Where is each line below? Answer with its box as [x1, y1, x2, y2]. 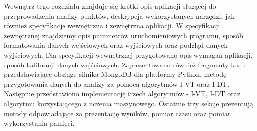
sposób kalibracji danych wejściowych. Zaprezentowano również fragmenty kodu [4, 59, 246, 69]
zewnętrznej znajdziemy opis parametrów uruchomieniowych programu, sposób [4, 30, 243, 40]
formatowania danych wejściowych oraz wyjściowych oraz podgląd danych [4, 40, 228, 50]
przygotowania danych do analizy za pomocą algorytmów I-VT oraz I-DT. [4, 78, 230, 89]
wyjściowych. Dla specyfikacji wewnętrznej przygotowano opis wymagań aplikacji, [4, 49, 253, 60]
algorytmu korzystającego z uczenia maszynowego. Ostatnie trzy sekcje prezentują [4, 98, 254, 108]
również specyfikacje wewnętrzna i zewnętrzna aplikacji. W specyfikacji [4, 20, 220, 31]
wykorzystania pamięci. [4, 118, 75, 128]
